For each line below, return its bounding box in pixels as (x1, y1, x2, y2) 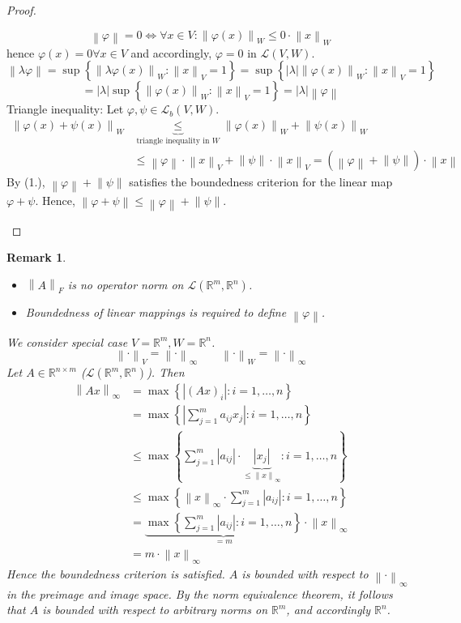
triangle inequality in (136, 136, 210, 145)
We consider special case (6, 333, 128, 350)
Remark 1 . (6, 249, 66, 266)
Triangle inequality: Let (6, 100, 124, 117)
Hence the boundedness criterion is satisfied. (6, 565, 225, 582)
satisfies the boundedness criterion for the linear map (129, 173, 393, 190)
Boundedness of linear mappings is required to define (25, 304, 287, 321)
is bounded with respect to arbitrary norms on (42, 601, 267, 618)
